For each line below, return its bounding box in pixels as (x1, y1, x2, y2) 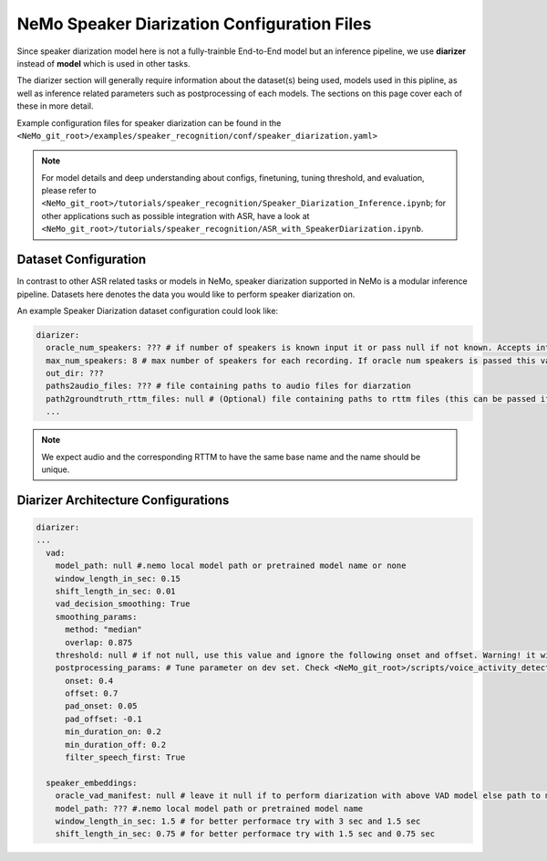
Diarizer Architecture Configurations (16, 492, 230, 508)
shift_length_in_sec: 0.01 (55, 585, 177, 596)
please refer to (41, 185, 97, 196)
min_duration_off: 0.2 (65, 740, 167, 750)
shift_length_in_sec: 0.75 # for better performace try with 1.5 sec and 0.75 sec (55, 829, 436, 839)
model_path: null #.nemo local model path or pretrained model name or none (55, 561, 407, 571)
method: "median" (65, 625, 143, 635)
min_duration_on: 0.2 (65, 727, 161, 737)
